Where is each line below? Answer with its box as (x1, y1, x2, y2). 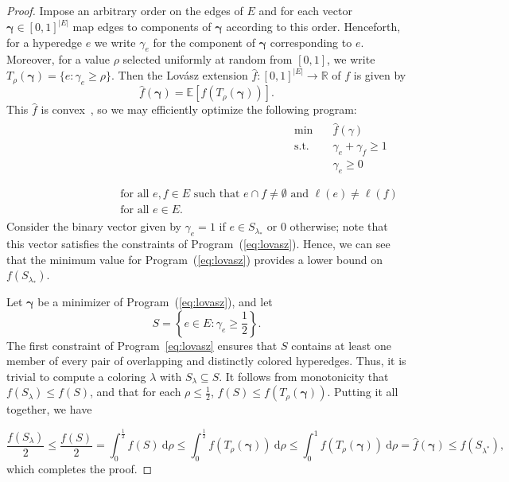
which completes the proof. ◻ (6, 461, 153, 477)
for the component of (153, 33, 255, 50)
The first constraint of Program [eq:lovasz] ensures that (6, 336, 278, 353)
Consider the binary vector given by (6, 218, 181, 235)
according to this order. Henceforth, (226, 18, 401, 35)
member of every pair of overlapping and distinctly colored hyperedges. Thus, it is (6, 352, 406, 369)
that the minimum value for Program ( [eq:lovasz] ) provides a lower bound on (6, 251, 383, 267)
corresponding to (270, 33, 352, 50)
